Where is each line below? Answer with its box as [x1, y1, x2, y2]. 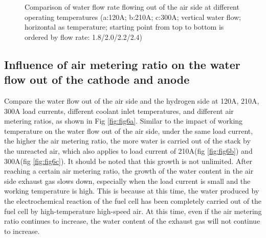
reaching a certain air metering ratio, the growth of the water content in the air [4, 165, 254, 176]
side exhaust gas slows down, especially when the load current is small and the [4, 175, 251, 186]
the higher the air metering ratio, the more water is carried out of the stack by [4, 135, 251, 146]
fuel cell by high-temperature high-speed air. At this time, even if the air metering [4, 205, 262, 216]
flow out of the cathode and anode [4, 72, 190, 87]
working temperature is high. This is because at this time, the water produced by [4, 185, 259, 196]
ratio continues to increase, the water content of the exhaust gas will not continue [4, 216, 260, 226]
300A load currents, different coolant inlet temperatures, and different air [4, 105, 234, 116]
